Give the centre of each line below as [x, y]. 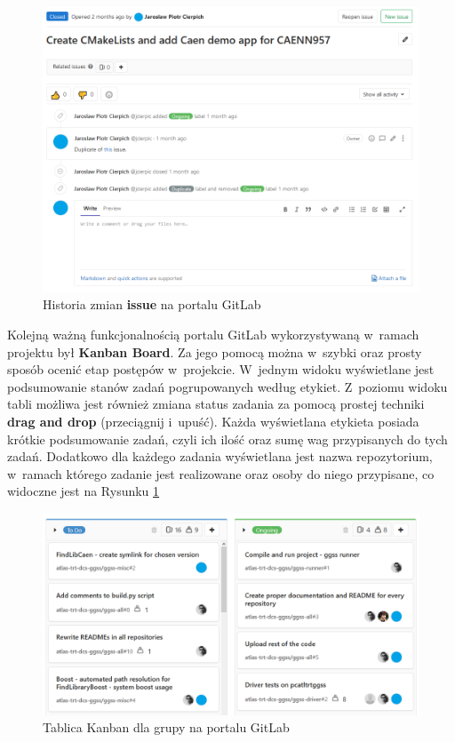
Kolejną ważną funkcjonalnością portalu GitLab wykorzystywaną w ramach [213, 334]
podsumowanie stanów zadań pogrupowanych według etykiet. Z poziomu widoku [227, 386]
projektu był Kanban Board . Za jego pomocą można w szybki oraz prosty [215, 351]
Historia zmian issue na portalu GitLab [152, 304]
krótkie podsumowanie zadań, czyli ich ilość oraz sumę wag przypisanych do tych [227, 439]
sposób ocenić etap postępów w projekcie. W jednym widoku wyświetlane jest [221, 369]
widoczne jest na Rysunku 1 [84, 491]
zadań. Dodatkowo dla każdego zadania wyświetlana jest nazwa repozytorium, [220, 456]
